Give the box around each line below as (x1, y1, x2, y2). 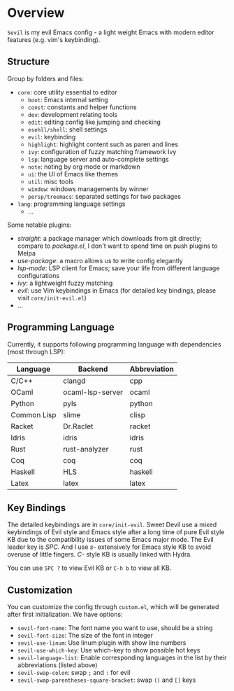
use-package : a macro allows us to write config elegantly (17, 256, 183, 265)
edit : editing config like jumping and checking (27, 118, 161, 126)
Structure (7, 56, 50, 68)
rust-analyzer (62, 444, 109, 454)
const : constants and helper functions (27, 103, 138, 111)
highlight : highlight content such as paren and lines (27, 140, 179, 148)
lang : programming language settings (17, 200, 126, 208)
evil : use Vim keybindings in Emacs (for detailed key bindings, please (17, 286, 217, 295)
